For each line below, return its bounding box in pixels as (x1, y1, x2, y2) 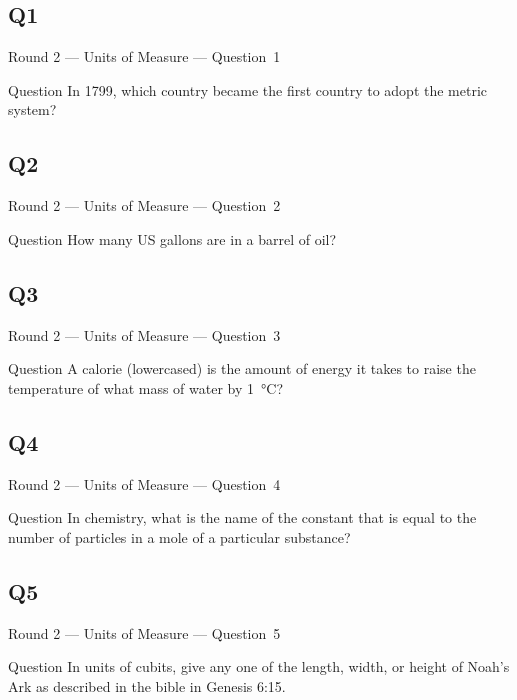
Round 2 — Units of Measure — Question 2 (8, 195, 281, 216)
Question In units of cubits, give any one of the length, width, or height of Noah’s (8, 656, 510, 677)
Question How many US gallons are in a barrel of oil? (8, 228, 337, 249)
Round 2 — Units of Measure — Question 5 (8, 622, 281, 643)
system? (8, 99, 57, 120)
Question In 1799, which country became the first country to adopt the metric (8, 79, 488, 100)
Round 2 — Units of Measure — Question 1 (8, 46, 281, 67)
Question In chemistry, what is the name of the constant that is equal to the (8, 507, 477, 528)
